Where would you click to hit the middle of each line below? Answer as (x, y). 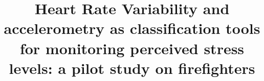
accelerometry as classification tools (132, 28)
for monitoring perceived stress (132, 48)
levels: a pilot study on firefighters (132, 68)
